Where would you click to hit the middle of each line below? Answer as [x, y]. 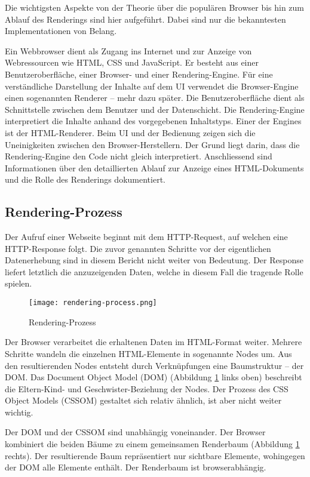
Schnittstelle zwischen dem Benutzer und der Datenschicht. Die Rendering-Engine [155, 109]
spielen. [19, 283]
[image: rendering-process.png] [93, 303]
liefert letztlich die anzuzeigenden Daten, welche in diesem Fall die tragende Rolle [154, 271]
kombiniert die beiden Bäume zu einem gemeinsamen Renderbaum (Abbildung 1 [152, 444]
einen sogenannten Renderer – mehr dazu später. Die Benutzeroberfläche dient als [155, 98]
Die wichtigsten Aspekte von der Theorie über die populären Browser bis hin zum [155, 7]
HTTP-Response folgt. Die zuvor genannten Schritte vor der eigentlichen [138, 248]
